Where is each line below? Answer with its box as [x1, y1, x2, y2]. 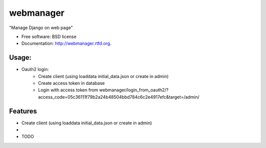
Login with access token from [38, 87, 99, 93]
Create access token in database [38, 80, 105, 86]
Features [9, 107, 37, 115]
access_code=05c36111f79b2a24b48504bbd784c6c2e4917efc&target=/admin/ [38, 94, 199, 100]
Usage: [9, 53, 32, 62]
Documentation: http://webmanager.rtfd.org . [21, 40, 112, 46]
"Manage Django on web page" [9, 25, 73, 31]
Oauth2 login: [21, 67, 49, 73]
